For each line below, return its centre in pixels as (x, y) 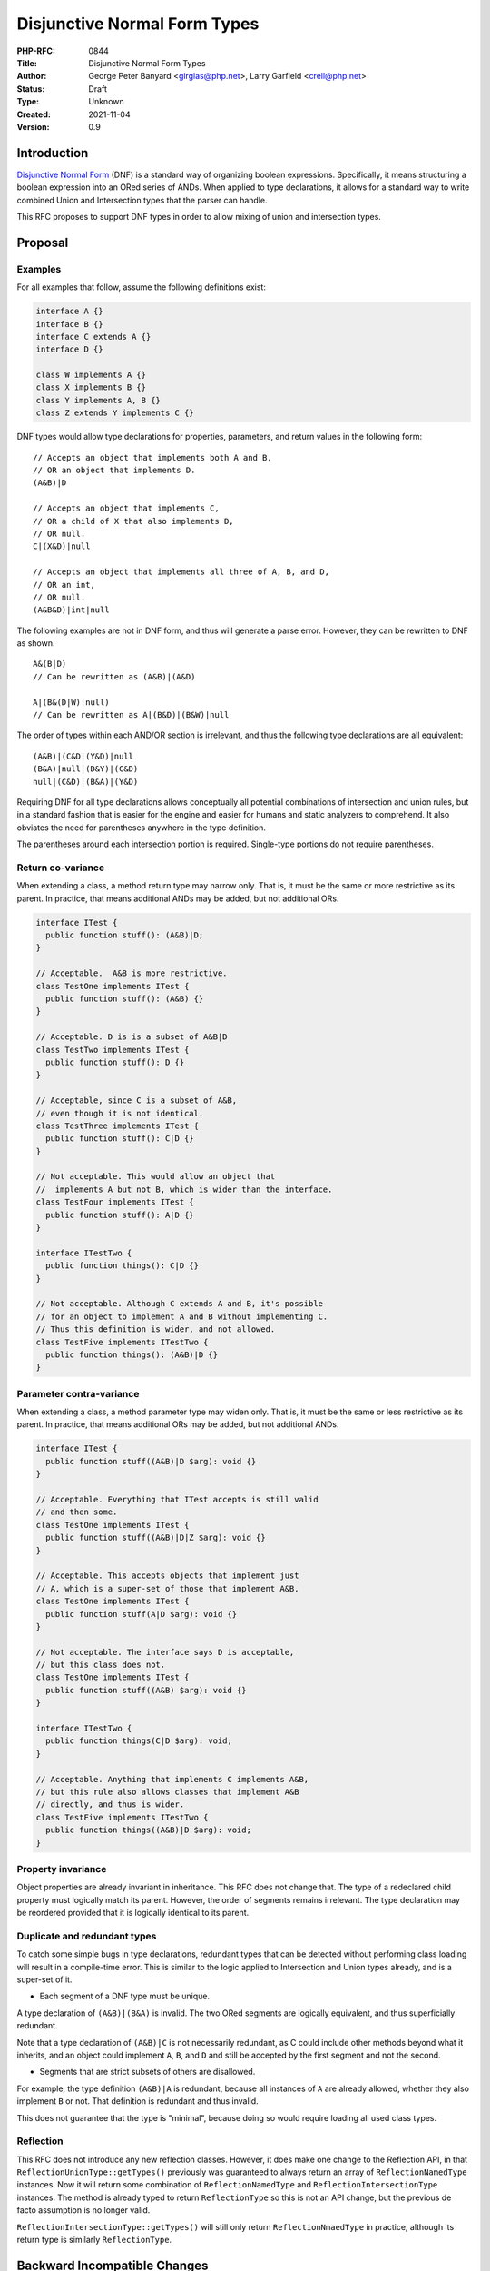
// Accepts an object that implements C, (126, 508)
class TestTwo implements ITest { (113, 1050)
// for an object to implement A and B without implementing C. (182, 1316)
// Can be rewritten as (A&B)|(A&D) (114, 676)
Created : (34, 114)
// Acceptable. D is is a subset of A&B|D (132, 1037)
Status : (31, 89)
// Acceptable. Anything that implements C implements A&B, (172, 1779)
